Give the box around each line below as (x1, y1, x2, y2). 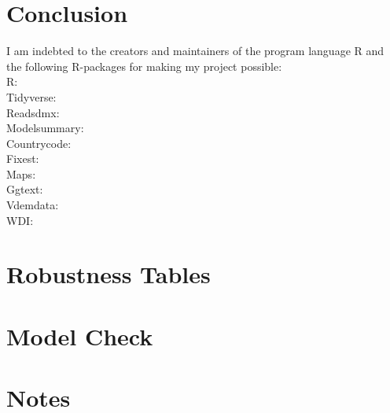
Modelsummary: (6, 120, 84, 136)
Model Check (6, 319, 153, 352)
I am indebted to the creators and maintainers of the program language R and (6, 42, 384, 59)
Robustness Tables (6, 258, 211, 290)
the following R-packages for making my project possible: (6, 57, 282, 74)
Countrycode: (6, 135, 72, 151)
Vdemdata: (6, 197, 59, 213)
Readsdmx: (6, 104, 60, 120)
